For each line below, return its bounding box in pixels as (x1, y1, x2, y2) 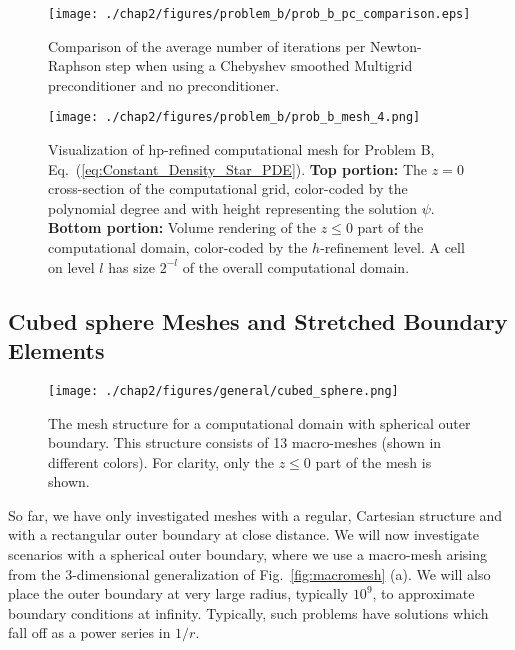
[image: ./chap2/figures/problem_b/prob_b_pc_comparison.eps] (48, 7, 471, 21)
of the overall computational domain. (182, 256, 410, 277)
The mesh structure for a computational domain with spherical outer (48, 412, 471, 433)
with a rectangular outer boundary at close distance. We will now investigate (8, 524, 479, 545)
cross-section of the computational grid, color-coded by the (48, 178, 408, 199)
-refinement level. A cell (320, 237, 465, 258)
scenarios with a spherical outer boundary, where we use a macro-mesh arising (8, 544, 488, 565)
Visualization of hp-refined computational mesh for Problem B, (48, 139, 435, 160)
